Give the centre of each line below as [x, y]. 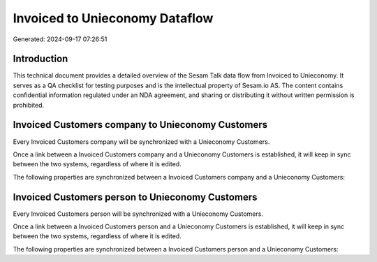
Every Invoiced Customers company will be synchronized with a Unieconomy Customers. [141, 141]
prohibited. [29, 105]
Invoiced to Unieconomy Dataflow [113, 18]
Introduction [40, 59]
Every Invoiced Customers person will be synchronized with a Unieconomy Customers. [138, 214]
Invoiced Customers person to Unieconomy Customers [135, 197]
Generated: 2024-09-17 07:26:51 [60, 39]
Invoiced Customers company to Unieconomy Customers [140, 125]
